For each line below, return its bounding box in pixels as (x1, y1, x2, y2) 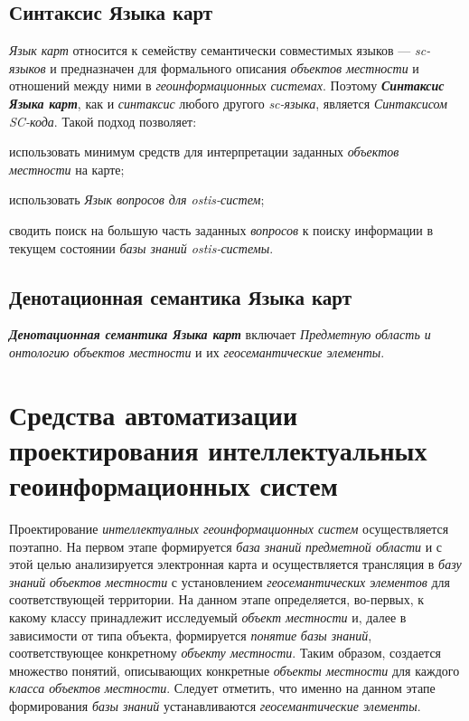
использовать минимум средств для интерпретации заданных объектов (9, 142, 399, 161)
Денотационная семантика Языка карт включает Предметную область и (9, 325, 431, 344)
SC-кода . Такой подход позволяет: (9, 111, 197, 130)
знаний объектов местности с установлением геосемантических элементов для (9, 572, 450, 591)
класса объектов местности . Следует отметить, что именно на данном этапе (9, 678, 436, 697)
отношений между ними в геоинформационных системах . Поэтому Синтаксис (9, 76, 445, 95)
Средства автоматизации (9, 395, 298, 432)
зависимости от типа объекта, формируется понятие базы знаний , (9, 625, 372, 644)
